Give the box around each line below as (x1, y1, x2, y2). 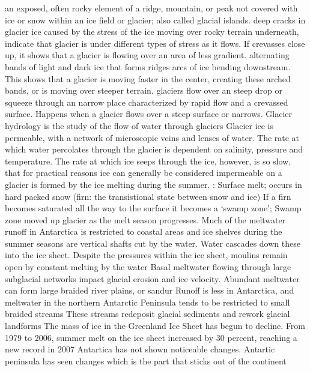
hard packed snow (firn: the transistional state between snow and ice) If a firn (5, 190, 291, 202)
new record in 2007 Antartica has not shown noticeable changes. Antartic (5, 343, 275, 355)
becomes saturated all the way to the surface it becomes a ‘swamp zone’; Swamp (5, 202, 302, 214)
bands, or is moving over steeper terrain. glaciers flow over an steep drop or (5, 84, 282, 97)
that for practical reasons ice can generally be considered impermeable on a (5, 166, 282, 179)
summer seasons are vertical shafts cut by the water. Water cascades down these (5, 237, 300, 249)
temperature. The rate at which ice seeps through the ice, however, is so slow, (5, 154, 291, 167)
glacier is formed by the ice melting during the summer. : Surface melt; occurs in (5, 178, 302, 190)
